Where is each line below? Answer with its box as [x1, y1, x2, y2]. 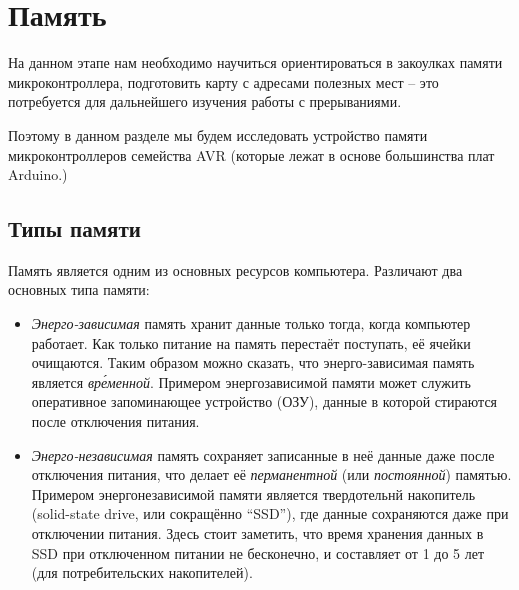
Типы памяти [8, 213, 141, 244]
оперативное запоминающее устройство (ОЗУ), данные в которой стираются [31, 391, 498, 412]
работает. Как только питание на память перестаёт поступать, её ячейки [31, 332, 471, 353]
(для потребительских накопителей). [31, 562, 253, 583]
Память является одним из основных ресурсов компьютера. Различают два [8, 259, 463, 280]
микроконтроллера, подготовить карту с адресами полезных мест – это [8, 71, 439, 92]
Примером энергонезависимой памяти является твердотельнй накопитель [31, 483, 476, 504]
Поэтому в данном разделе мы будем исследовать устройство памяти [8, 124, 428, 145]
